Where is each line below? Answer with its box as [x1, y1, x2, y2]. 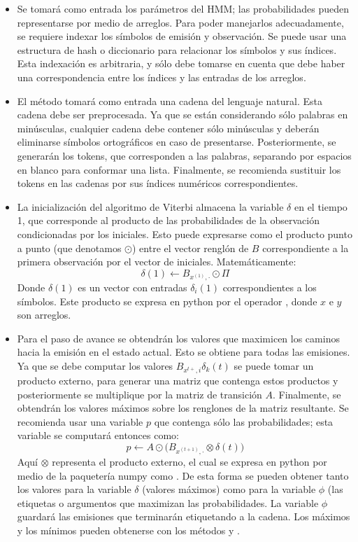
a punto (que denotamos [17, 240, 122, 255]
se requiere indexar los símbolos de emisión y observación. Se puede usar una [17, 29, 347, 43]
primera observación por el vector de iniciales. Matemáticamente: [17, 254, 296, 269]
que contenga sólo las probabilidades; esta [154, 414, 334, 429]
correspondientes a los [222, 279, 317, 294]
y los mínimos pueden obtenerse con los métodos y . [17, 523, 240, 538]
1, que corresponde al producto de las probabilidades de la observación [17, 213, 320, 228]
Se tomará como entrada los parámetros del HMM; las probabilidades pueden [17, 1, 349, 15]
